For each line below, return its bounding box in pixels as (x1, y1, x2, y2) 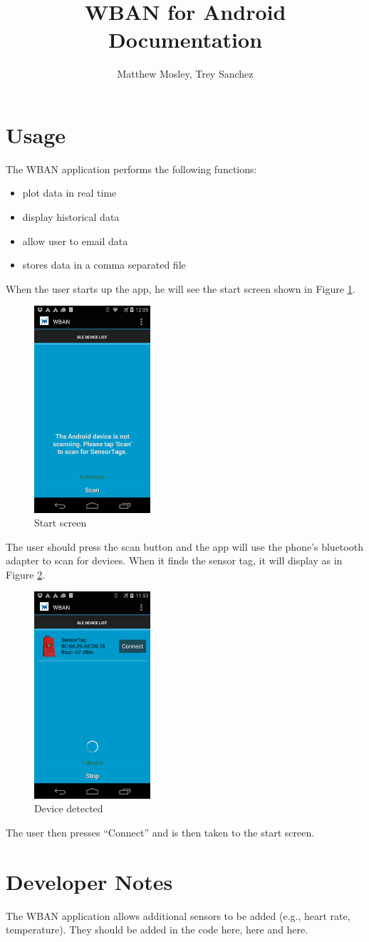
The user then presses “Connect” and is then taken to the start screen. (6, 824, 315, 839)
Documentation (108, 25, 263, 54)
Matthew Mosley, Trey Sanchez (117, 66, 254, 81)
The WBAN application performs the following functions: (6, 161, 257, 176)
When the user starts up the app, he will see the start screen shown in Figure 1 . (6, 281, 355, 296)
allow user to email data (22, 233, 128, 248)
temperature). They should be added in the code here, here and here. (6, 922, 308, 937)
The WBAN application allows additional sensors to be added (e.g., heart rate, (6, 908, 350, 923)
